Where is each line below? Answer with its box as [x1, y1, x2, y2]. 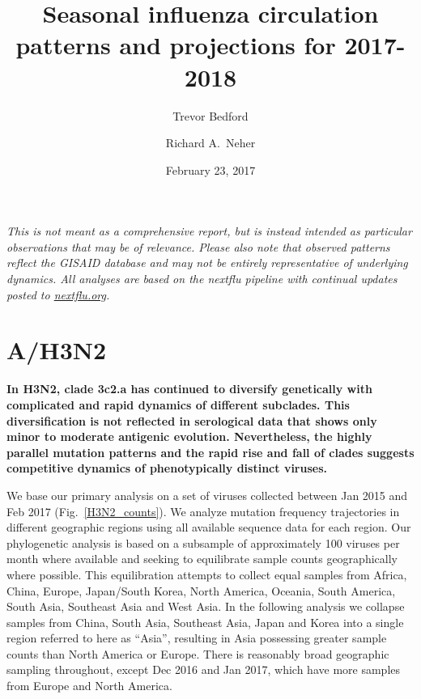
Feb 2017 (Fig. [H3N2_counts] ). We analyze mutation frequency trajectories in [6, 502, 400, 519]
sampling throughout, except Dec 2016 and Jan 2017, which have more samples [6, 661, 401, 678]
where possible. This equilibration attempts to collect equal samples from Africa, [6, 566, 407, 582]
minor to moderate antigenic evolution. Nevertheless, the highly [6, 428, 372, 445]
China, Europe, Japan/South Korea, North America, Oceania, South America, [6, 582, 396, 599]
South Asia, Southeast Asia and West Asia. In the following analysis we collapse [6, 598, 405, 615]
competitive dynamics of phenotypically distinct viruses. [6, 460, 327, 477]
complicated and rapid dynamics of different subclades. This [6, 396, 350, 413]
